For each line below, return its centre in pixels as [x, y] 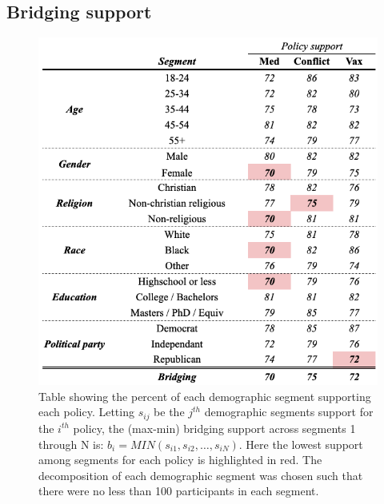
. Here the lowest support [301, 444]
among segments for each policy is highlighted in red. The [180, 460]
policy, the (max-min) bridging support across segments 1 [214, 428]
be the [169, 412]
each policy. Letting [86, 412]
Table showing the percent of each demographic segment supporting [205, 396]
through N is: [71, 444]
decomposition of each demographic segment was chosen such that [201, 475]
